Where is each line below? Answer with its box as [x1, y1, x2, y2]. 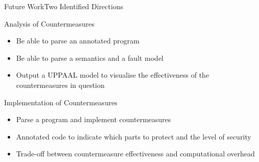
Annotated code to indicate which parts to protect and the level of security [16, 131, 251, 142]
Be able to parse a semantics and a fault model [16, 52, 163, 63]
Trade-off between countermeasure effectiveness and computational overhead [16, 148, 255, 159]
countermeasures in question [16, 79, 105, 90]
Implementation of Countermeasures [4, 97, 117, 107]
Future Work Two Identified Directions [4, 1, 124, 11]
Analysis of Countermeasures [4, 18, 95, 29]
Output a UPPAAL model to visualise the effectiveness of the [16, 70, 209, 80]
